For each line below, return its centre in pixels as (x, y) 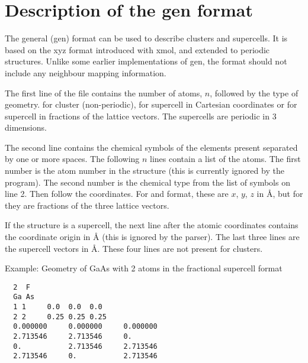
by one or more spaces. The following (72, 159)
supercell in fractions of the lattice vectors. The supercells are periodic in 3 (141, 116)
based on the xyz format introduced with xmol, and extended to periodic (137, 49)
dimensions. (26, 127)
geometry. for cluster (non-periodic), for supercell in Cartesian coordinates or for (151, 104)
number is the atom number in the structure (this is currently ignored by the (145, 171)
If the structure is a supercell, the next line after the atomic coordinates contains (152, 225)
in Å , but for (280, 194)
